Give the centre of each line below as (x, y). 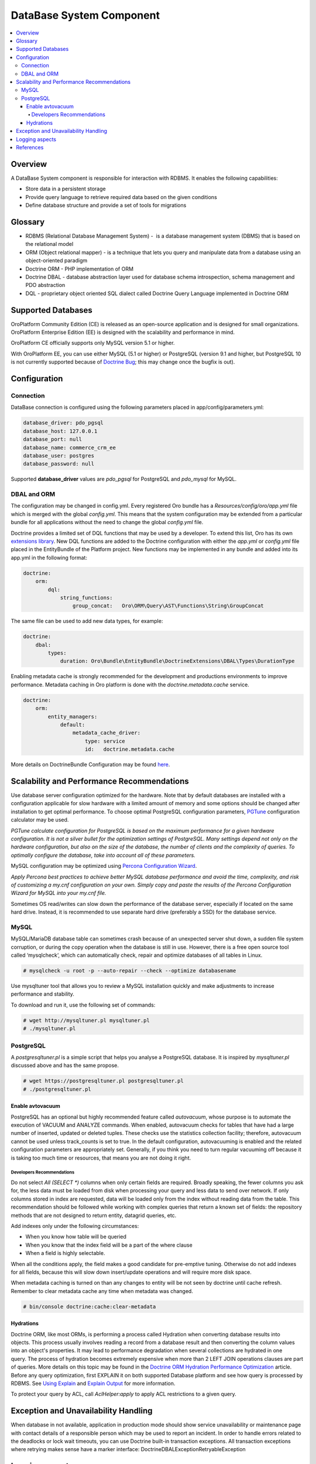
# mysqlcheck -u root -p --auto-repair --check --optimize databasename (130, 971)
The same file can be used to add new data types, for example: (87, 621)
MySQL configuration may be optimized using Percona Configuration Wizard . (104, 866)
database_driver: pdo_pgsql (63, 423)
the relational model (49, 244)
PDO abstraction (45, 285)
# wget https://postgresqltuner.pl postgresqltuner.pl (103, 1081)
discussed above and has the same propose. (65, 1065)
